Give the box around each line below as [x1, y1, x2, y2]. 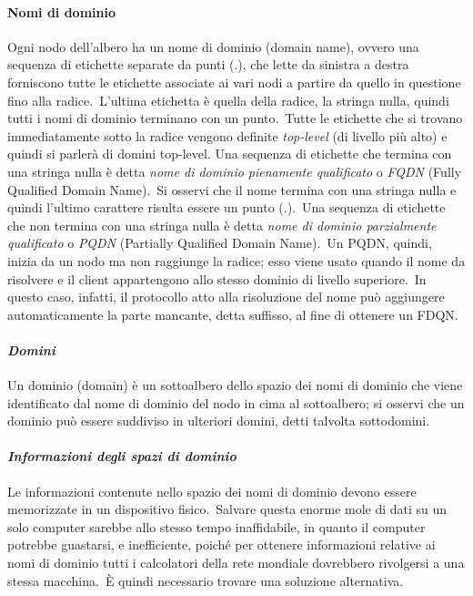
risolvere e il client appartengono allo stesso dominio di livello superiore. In [7, 269, 427, 288]
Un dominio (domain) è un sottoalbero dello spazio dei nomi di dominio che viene [7, 375, 463, 395]
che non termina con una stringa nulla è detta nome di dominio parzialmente [7, 215, 437, 234]
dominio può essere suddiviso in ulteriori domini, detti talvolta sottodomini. [7, 411, 430, 430]
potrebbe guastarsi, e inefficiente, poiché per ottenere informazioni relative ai [7, 535, 436, 554]
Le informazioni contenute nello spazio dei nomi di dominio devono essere [7, 481, 417, 500]
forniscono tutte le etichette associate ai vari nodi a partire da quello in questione [7, 72, 461, 91]
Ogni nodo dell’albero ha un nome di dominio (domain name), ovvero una [7, 36, 419, 56]
